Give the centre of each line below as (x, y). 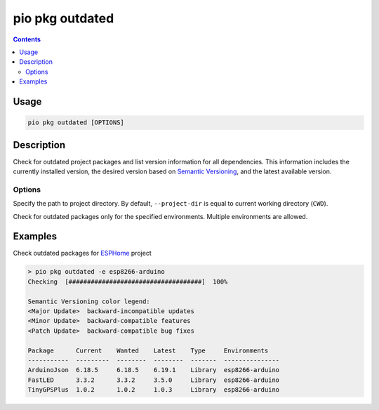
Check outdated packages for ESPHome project (82, 253)
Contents (27, 39)
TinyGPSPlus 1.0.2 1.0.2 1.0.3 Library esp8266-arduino (154, 390)
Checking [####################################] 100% (128, 282)
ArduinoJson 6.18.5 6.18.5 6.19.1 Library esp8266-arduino (154, 370)
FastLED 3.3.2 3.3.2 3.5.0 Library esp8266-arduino (154, 380)
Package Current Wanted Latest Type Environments (148, 350)
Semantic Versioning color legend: (89, 301)
